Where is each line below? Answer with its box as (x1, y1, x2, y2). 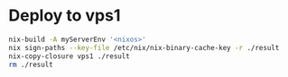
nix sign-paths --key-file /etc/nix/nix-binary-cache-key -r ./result (8, 43, 280, 52)
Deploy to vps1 (8, 5, 121, 26)
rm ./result (8, 60, 53, 69)
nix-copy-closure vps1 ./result (8, 51, 130, 61)
